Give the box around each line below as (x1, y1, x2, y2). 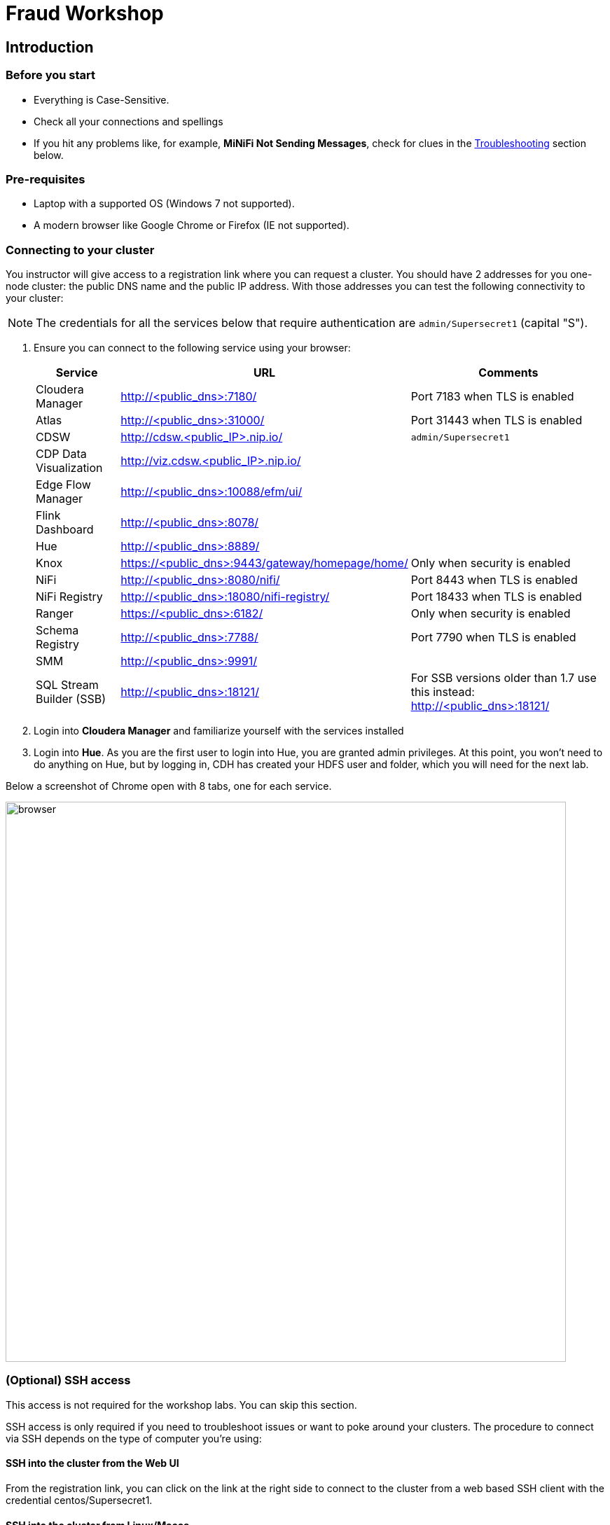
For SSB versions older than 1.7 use (410, 671, 597, 685)
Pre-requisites (6, 172, 85, 186)
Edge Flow (36, 478, 91, 492)
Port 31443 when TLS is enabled (410, 413, 583, 428)
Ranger (36, 606, 74, 621)
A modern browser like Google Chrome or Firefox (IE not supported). (34, 219, 349, 232)
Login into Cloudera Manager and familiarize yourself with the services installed (34, 725, 404, 737)
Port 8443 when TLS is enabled (410, 573, 578, 587)
